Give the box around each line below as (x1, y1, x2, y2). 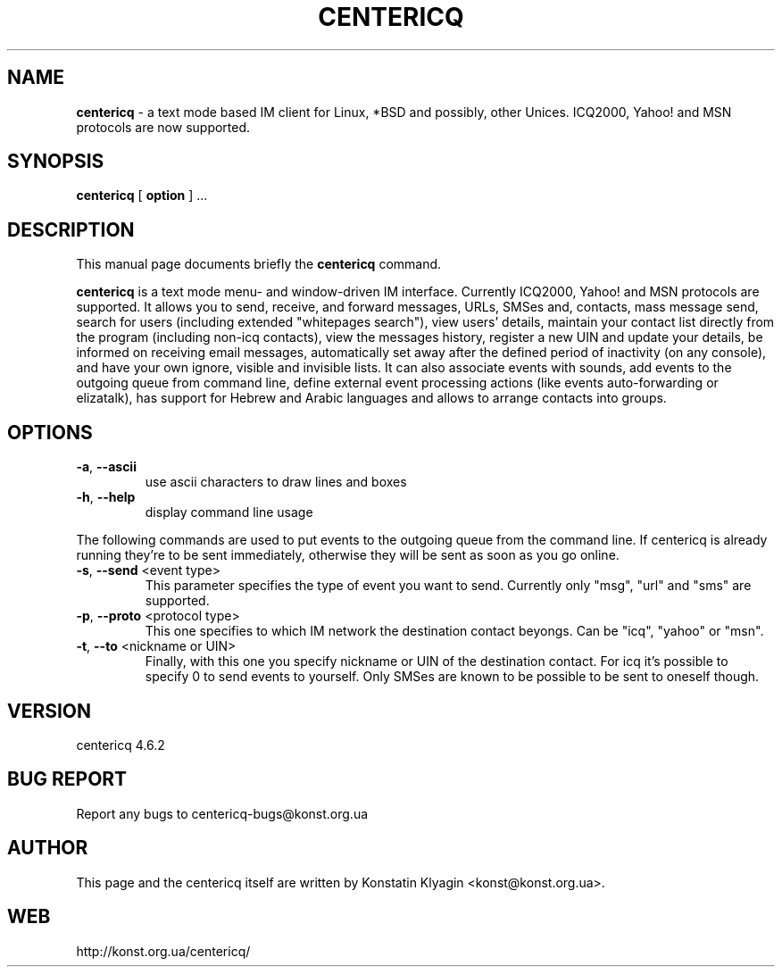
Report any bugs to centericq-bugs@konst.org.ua (76, 805, 369, 821)
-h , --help (76, 489, 136, 505)
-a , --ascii (76, 459, 137, 475)
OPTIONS (7, 420, 93, 444)
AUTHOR (7, 837, 88, 860)
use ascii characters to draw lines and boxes (145, 474, 407, 490)
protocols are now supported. (76, 119, 251, 135)
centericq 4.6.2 (76, 737, 165, 753)
